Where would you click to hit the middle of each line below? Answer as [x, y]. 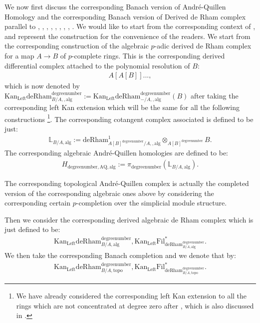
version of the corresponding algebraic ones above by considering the [109, 193]
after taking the [214, 95]
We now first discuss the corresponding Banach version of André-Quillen [115, 6]
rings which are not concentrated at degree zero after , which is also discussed [135, 305]
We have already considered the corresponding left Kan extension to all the [131, 296]
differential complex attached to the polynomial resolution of [97, 65]
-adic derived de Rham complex [203, 46]
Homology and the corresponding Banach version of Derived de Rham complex [125, 16]
